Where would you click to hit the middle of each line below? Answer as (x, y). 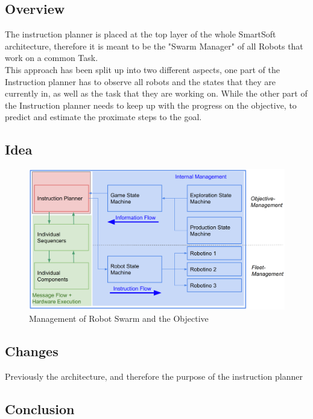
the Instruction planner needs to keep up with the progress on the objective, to (151, 105)
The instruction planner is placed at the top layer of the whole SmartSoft (141, 34)
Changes (32, 350)
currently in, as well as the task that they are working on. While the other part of (156, 93)
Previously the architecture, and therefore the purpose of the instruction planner (154, 376)
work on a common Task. (52, 58)
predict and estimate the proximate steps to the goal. (103, 117)
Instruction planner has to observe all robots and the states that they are (141, 81)
